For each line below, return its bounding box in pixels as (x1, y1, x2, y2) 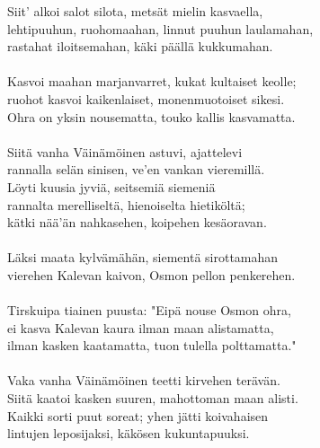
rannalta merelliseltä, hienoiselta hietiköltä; (7, 195, 245, 214)
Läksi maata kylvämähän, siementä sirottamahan (7, 248, 279, 267)
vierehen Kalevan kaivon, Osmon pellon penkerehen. (7, 265, 296, 284)
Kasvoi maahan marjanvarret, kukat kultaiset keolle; (7, 72, 297, 91)
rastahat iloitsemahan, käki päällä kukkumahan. (7, 37, 273, 56)
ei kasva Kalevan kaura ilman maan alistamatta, (7, 318, 274, 337)
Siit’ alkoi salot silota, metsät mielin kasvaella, (7, 2, 263, 20)
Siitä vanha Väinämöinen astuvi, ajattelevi (7, 142, 243, 161)
